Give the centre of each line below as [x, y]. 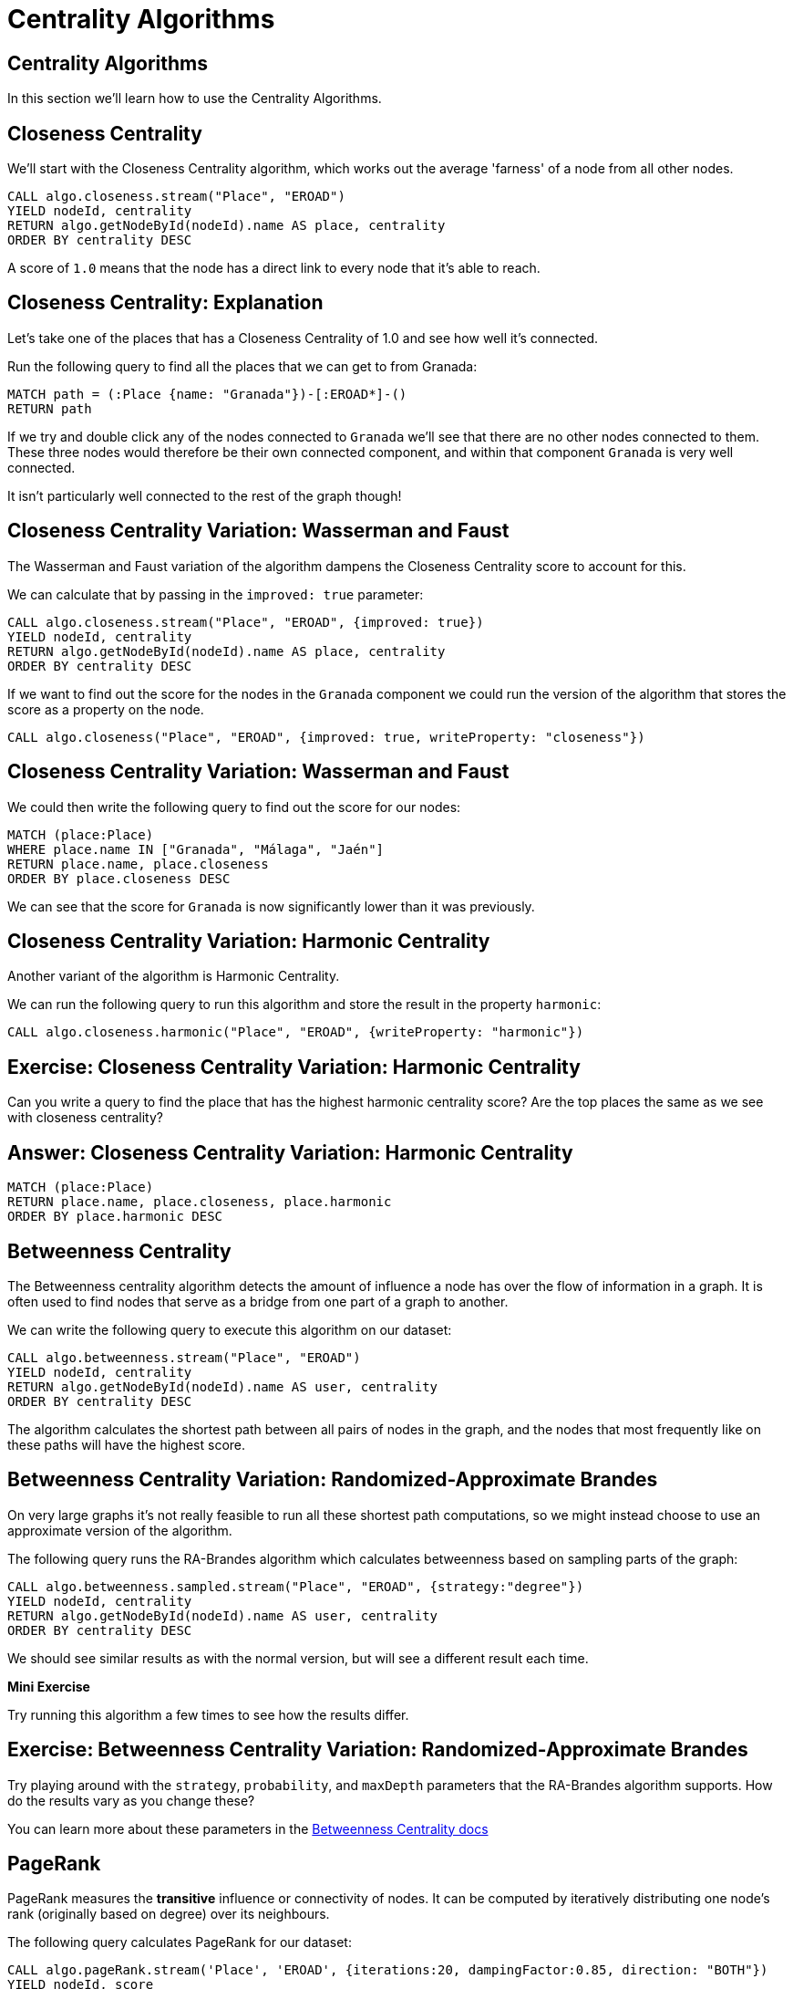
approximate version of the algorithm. [120, 1530]
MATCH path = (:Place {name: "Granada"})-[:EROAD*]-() [207, 394]
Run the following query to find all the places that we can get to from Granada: [242, 366]
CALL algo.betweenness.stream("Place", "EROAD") [184, 1357]
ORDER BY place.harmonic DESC [115, 1217]
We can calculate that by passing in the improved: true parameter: [216, 594]
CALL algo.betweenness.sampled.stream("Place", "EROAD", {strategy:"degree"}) [296, 1586]
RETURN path [50, 408]
